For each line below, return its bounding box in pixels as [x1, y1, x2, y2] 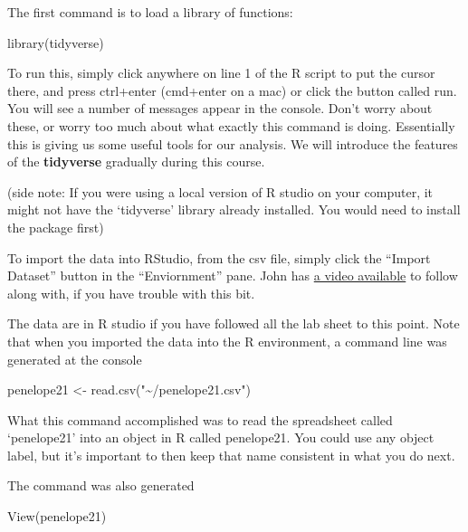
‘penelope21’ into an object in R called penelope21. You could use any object [7, 428, 435, 447]
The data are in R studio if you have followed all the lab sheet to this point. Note [7, 314, 460, 333]
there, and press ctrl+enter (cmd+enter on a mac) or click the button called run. [7, 81, 457, 100]
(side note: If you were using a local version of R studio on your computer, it [7, 182, 434, 201]
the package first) [7, 217, 104, 236]
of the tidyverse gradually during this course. [7, 152, 265, 171]
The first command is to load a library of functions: [7, 3, 293, 21]
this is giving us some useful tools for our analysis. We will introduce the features [7, 134, 458, 153]
